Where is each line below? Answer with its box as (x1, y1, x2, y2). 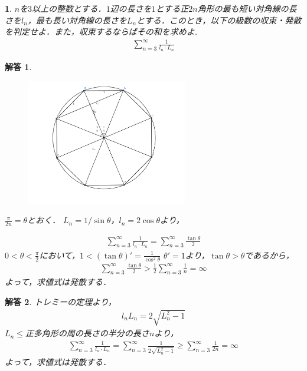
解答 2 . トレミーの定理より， (5, 295, 116, 307)
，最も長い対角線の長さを (27, 14, 127, 26)
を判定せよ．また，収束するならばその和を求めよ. (5, 25, 198, 38)
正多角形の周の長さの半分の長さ (25, 327, 149, 339)
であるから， (244, 249, 294, 261)
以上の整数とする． (32, 2, 106, 14)
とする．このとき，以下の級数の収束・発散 (136, 14, 302, 26)
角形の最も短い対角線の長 (197, 2, 297, 14)
